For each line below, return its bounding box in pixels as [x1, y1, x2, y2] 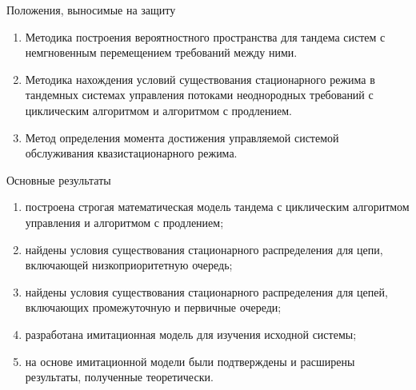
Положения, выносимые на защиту [6, 2, 176, 18]
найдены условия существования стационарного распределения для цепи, [25, 241, 383, 257]
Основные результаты [6, 171, 111, 188]
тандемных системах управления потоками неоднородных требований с [25, 86, 374, 103]
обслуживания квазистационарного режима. [25, 145, 238, 161]
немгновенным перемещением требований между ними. [25, 44, 298, 61]
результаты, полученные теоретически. [25, 368, 214, 385]
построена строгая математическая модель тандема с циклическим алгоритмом [25, 198, 410, 215]
